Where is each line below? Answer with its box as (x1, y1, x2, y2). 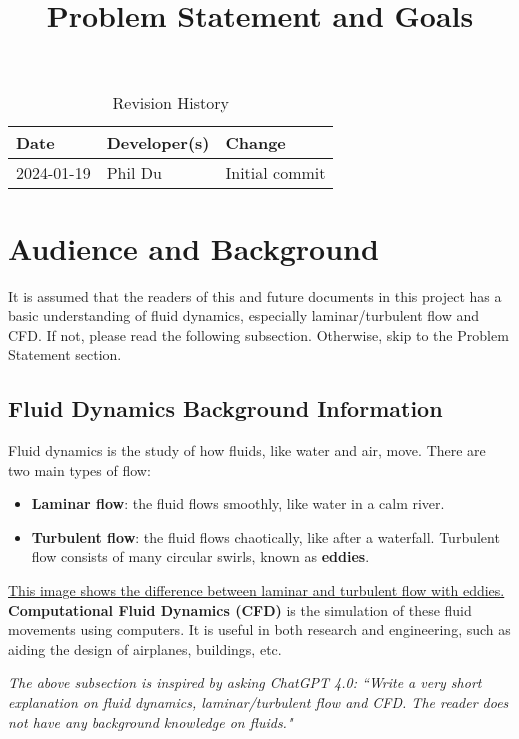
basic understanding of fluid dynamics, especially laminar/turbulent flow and (8, 305, 480, 326)
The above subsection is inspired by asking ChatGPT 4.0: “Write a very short (8, 672, 482, 693)
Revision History (112, 91, 229, 115)
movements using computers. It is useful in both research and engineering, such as (8, 619, 511, 640)
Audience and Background (8, 227, 379, 268)
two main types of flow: (8, 459, 151, 480)
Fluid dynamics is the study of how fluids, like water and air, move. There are (8, 440, 486, 461)
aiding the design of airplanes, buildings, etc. (8, 638, 282, 659)
